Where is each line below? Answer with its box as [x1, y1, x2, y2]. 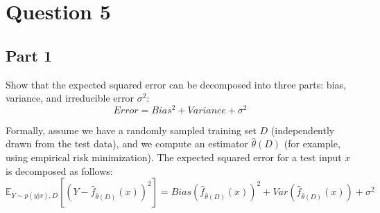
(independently [270, 122, 335, 137]
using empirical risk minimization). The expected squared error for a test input [6, 150, 342, 165]
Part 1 [6, 44, 53, 66]
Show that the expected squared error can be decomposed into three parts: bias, [6, 77, 346, 91]
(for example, [284, 136, 340, 151]
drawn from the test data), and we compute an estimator [6, 136, 248, 151]
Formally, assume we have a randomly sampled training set [6, 122, 257, 137]
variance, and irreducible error [6, 91, 134, 105]
